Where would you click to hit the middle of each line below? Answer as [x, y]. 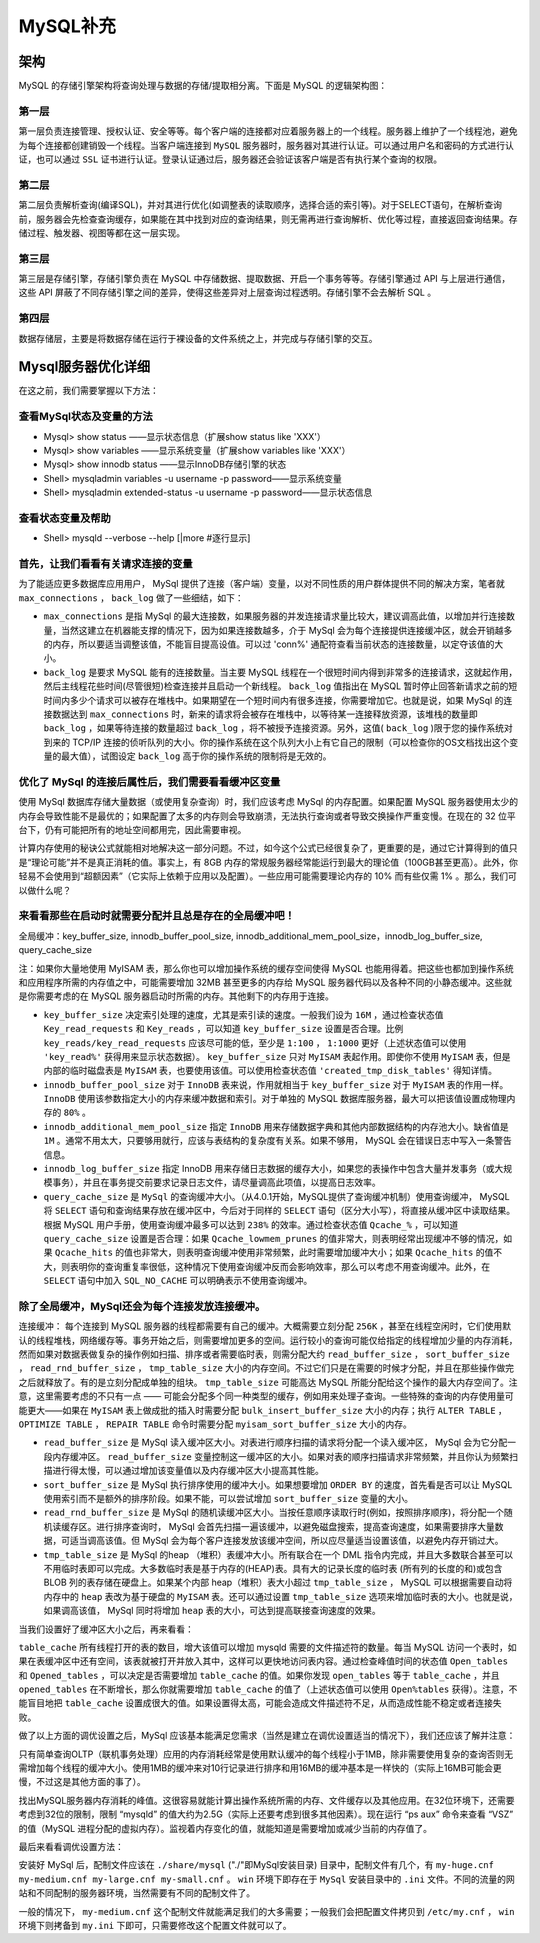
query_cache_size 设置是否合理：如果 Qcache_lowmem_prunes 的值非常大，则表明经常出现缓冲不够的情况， [273, 1238]
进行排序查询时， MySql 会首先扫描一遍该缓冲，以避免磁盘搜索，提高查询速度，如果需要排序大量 [295, 1526]
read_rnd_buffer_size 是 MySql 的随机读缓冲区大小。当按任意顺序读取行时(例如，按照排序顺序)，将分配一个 [274, 1512]
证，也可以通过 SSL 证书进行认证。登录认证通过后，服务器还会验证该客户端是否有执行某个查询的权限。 [230, 159]
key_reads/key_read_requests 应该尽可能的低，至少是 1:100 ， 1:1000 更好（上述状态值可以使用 [255, 1042]
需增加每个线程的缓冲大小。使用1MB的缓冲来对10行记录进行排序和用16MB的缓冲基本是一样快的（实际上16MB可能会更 [260, 1768]
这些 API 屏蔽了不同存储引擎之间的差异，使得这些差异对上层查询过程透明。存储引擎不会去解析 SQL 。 [227, 292]
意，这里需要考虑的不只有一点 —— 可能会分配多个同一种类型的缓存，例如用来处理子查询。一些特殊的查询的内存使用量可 [266, 1396]
